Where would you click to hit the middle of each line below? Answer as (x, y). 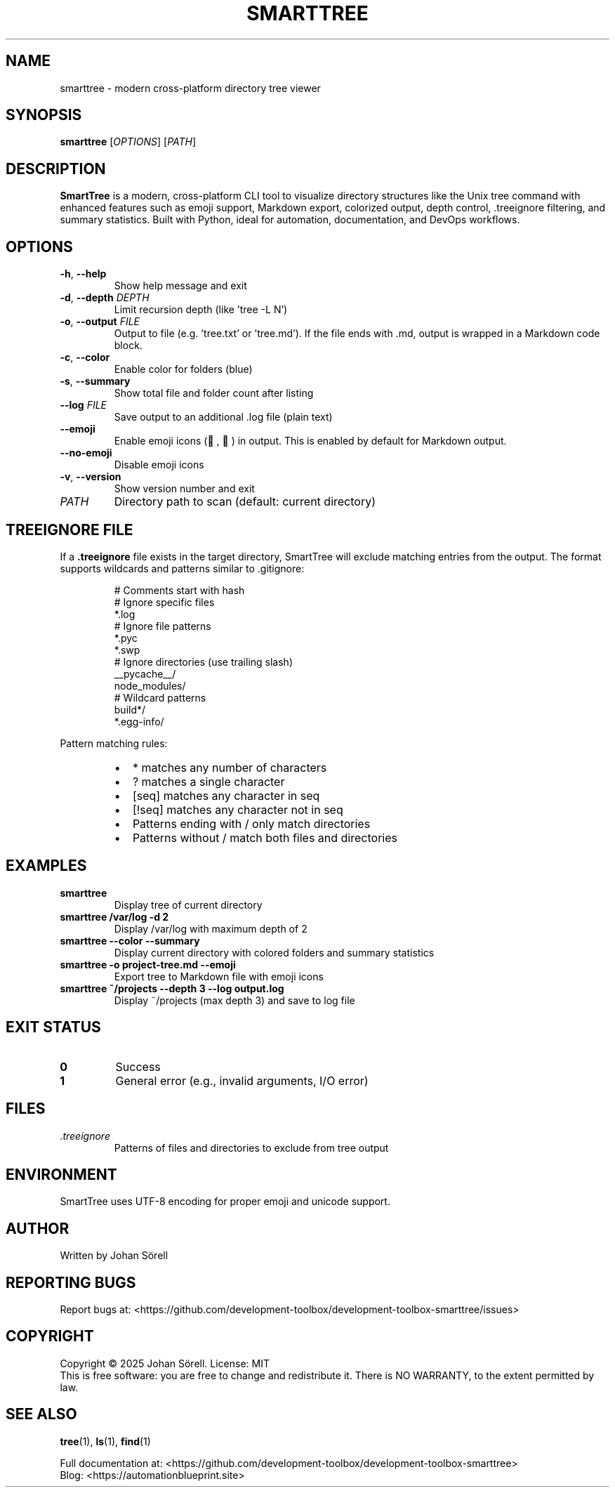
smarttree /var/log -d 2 (114, 916)
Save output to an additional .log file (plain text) (223, 417)
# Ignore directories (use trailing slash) (204, 662)
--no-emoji (86, 453)
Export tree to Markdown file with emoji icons (219, 976)
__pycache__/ (145, 673)
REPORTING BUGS (71, 1282)
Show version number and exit (184, 489)
